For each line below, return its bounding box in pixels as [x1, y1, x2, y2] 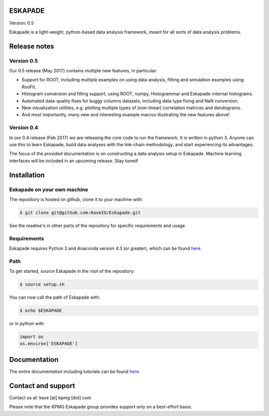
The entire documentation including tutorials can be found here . [9, 368, 140, 374]
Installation [9, 171, 45, 179]
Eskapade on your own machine [9, 186, 88, 193]
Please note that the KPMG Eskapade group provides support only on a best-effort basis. [9, 404, 192, 410]
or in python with [9, 321, 44, 327]
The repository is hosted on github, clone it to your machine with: [9, 196, 143, 202]
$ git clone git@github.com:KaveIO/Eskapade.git [19, 209, 141, 215]
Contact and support [9, 382, 75, 390]
